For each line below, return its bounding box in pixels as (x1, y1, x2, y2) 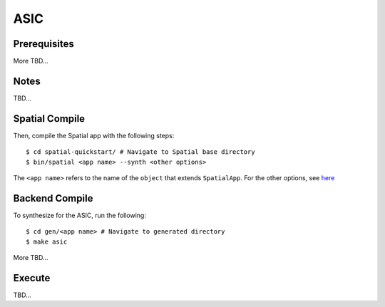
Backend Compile (13, 192, 93, 204)
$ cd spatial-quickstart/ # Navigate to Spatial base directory (26, 148, 256, 156)
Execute (13, 271, 51, 284)
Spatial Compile (13, 113, 86, 125)
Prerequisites (13, 38, 74, 50)
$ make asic (26, 237, 68, 246)
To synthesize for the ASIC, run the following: (13, 211, 146, 219)
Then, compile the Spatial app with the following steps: (13, 131, 175, 140)
